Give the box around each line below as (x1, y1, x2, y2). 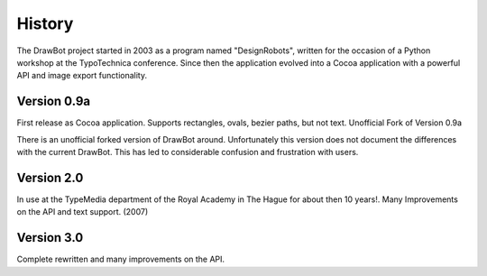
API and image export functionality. (16, 70, 148, 81)
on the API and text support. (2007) (16, 207, 149, 217)
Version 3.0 (16, 230, 84, 245)
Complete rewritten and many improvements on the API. (16, 253, 225, 265)
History (16, 14, 74, 33)
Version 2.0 (16, 170, 84, 185)
